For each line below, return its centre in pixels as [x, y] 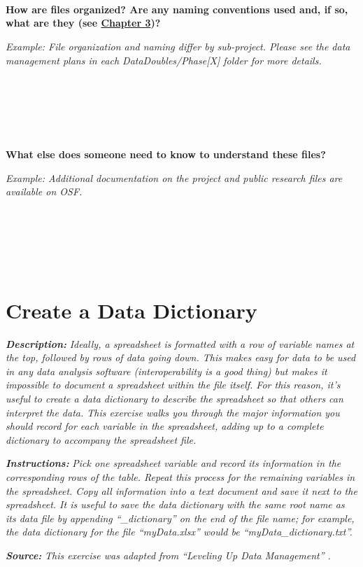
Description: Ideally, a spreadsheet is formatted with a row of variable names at [180, 343]
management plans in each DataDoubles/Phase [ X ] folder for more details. [164, 60]
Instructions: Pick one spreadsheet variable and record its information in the [173, 463]
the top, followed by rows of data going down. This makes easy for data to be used [181, 357]
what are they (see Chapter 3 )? [83, 23]
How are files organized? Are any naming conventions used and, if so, [177, 9]
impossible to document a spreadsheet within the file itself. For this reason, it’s [173, 385]
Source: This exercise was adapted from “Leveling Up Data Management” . [168, 555]
